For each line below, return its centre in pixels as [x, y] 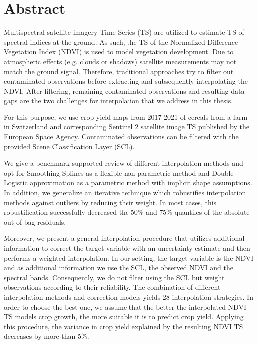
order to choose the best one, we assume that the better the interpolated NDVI [125, 306]
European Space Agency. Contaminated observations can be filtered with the [121, 137]
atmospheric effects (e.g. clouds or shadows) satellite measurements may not [120, 61]
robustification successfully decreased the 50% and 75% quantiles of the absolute [127, 212]
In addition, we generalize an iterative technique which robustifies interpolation [125, 192]
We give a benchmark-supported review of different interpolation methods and [124, 163]
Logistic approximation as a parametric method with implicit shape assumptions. [128, 182]
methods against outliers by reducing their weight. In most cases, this [110, 202]
